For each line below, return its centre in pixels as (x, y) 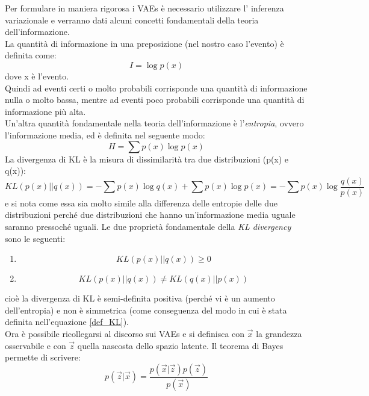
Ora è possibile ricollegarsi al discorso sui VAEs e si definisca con (125, 333)
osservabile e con (36, 345)
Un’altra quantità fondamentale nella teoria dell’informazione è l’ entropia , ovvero (154, 123)
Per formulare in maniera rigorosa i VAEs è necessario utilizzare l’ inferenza (144, 8)
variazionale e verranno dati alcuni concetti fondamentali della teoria (132, 20)
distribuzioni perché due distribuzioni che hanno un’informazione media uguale (150, 215)
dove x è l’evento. (37, 76)
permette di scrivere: (43, 357)
